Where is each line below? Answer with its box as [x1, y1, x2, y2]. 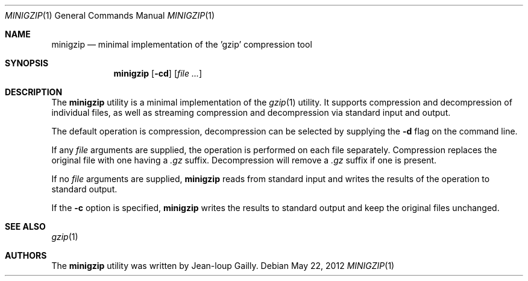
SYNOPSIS [5, 58, 49, 68]
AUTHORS [5, 250, 47, 260]
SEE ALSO [5, 221, 46, 232]
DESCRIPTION [5, 87, 63, 97]
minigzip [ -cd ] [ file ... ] [113, 68, 203, 78]
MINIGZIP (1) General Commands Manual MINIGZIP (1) [5, 10, 215, 21]
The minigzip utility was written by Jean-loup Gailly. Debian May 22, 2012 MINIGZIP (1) [51, 260, 395, 271]
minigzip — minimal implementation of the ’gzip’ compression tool [51, 39, 312, 49]
